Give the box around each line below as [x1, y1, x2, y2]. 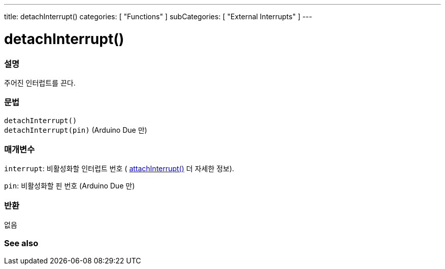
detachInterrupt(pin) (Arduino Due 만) [4, 125, 147, 134]
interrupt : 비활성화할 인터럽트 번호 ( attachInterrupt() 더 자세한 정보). [4, 164, 234, 173]
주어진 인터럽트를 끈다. [4, 78, 76, 87]
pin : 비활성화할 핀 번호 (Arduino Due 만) [4, 181, 135, 190]
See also [4, 238, 39, 248]
